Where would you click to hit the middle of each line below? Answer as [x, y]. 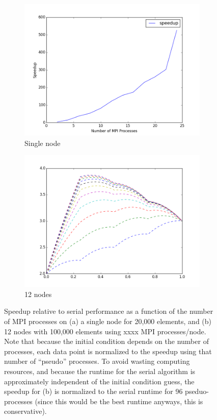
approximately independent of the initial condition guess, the [99, 381]
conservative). [25, 411]
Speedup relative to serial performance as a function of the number [109, 311]
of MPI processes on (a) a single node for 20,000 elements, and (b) [108, 321]
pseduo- [197, 391]
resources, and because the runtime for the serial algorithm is [100, 371]
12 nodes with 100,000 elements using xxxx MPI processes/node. [105, 331]
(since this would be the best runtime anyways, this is [119, 401]
